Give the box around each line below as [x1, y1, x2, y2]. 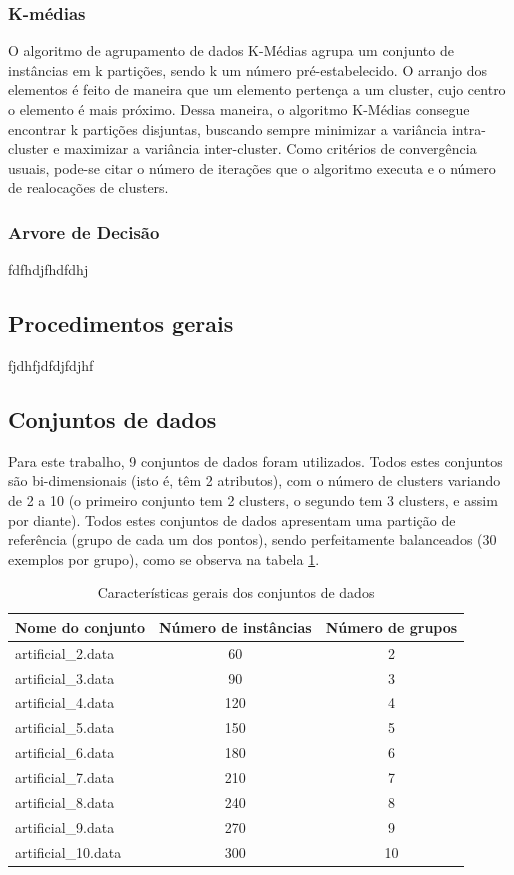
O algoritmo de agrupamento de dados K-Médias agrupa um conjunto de [8, 40, 454, 61]
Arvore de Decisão [8, 219, 160, 244]
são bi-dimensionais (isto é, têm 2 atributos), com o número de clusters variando [8, 470, 501, 491]
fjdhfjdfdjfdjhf [8, 354, 94, 375]
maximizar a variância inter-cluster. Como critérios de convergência [64, 138, 477, 159]
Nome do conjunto [15, 616, 145, 637]
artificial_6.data [15, 742, 115, 763]
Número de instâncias [158, 616, 312, 637]
